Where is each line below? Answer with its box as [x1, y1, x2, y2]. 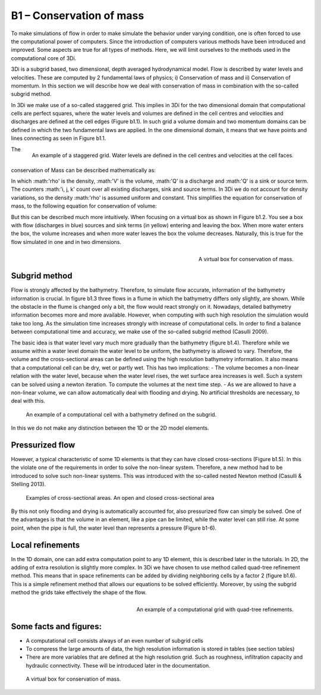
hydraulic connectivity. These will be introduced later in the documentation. [26, 662, 210, 669]
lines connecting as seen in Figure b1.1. [11, 134, 106, 142]
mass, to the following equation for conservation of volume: [11, 202, 157, 209]
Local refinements [11, 540, 80, 550]
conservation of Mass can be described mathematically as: [11, 167, 156, 174]
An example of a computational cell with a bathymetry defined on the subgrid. [26, 411, 217, 418]
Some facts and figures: [11, 621, 102, 631]
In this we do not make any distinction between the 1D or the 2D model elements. [11, 424, 209, 431]
